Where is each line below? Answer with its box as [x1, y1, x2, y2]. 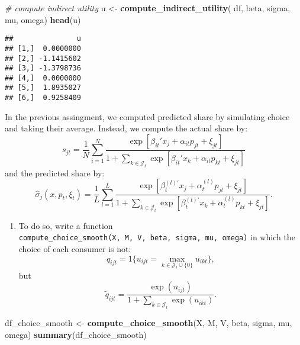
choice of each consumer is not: [18, 243, 131, 255]
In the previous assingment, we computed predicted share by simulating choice [5, 110, 290, 122]
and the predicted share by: [5, 166, 105, 179]
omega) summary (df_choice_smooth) [5, 328, 147, 340]
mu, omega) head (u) [5, 13, 81, 25]
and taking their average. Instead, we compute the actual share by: [5, 122, 248, 134]
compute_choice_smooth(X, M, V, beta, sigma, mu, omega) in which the [18, 231, 295, 243]
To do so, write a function [18, 219, 113, 231]
